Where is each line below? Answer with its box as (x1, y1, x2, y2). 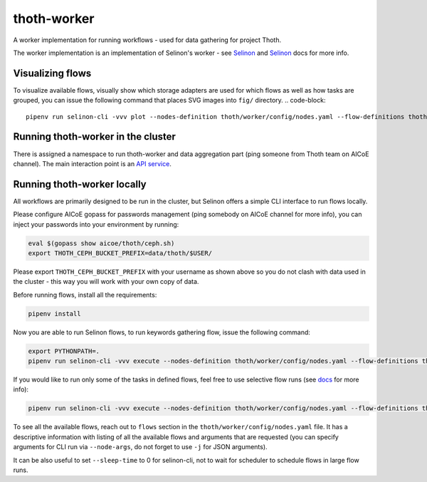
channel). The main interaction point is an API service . (13, 159, 172, 168)
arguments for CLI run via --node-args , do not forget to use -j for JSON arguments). (13, 443, 268, 451)
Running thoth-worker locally (13, 178, 147, 190)
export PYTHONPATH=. (28, 347, 100, 355)
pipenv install (28, 309, 81, 317)
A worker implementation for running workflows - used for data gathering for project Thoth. (13, 36, 281, 44)
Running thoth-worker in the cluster (13, 130, 176, 143)
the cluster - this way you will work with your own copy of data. (13, 277, 199, 286)
